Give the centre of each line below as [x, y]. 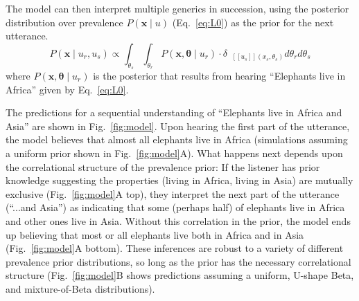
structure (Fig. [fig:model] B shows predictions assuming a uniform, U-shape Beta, [180, 275]
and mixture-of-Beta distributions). [80, 288]
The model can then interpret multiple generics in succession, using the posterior [177, 8]
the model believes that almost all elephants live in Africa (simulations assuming [177, 139]
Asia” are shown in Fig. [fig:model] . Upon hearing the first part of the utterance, [178, 126]
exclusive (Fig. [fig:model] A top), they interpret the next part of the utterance [173, 193]
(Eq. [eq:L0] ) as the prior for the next [253, 22]
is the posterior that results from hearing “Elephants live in [219, 75]
